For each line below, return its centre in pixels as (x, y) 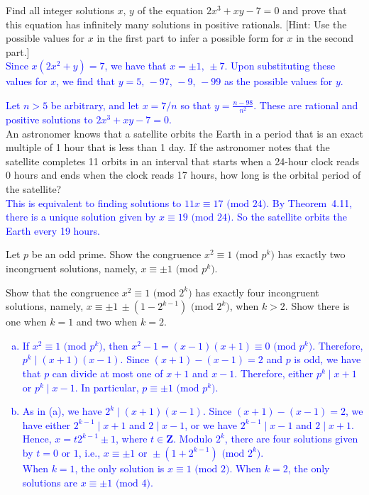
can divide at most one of (108, 373)
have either (46, 424)
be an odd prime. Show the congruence (116, 254)
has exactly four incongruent (257, 292)
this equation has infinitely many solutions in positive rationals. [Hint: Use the (176, 24)
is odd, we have (327, 359)
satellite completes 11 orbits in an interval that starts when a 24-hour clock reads (183, 161)
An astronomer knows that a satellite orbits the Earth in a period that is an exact (184, 133)
